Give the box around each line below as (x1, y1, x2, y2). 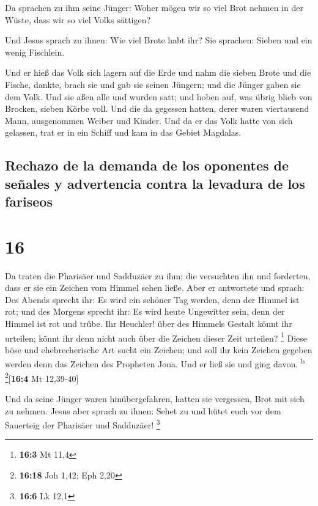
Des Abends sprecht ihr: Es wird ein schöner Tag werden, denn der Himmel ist (5, 293, 300, 306)
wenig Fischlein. (5, 45, 65, 58)
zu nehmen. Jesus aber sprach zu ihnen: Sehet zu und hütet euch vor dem (5, 404, 281, 417)
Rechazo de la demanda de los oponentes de (5, 156, 289, 175)
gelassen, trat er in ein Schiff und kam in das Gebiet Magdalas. (5, 126, 242, 139)
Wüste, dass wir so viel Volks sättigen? (5, 13, 151, 26)
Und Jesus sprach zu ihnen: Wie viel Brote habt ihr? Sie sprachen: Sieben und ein (5, 34, 312, 46)
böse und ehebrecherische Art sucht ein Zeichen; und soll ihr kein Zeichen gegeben (5, 343, 312, 356)
